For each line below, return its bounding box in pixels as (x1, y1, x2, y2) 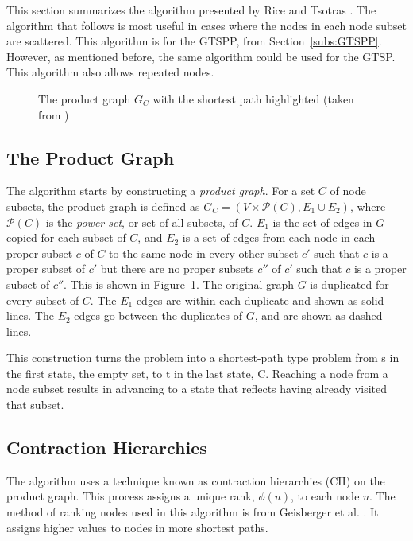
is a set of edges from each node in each (182, 229, 376, 246)
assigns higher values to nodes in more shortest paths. (6, 519, 268, 535)
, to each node (291, 488, 360, 504)
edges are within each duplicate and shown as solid (136, 291, 384, 308)
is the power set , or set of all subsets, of (45, 213, 238, 230)
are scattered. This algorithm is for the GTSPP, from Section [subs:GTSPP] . (6, 33, 382, 49)
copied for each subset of (6, 229, 126, 246)
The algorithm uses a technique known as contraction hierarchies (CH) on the (6, 472, 385, 488)
